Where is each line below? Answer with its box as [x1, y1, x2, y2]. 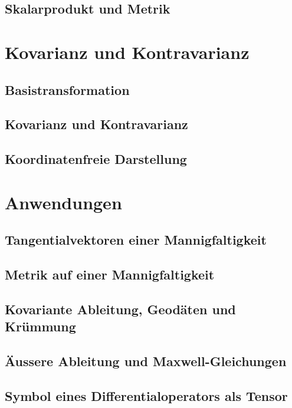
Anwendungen [5, 190, 122, 214]
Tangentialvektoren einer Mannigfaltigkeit [5, 231, 267, 249]
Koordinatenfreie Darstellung [5, 150, 187, 168]
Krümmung [5, 317, 76, 335]
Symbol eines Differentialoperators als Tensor [5, 386, 288, 404]
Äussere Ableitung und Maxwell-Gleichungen [5, 352, 287, 370]
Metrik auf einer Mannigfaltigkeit [5, 265, 215, 284]
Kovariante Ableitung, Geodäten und [5, 300, 236, 318]
